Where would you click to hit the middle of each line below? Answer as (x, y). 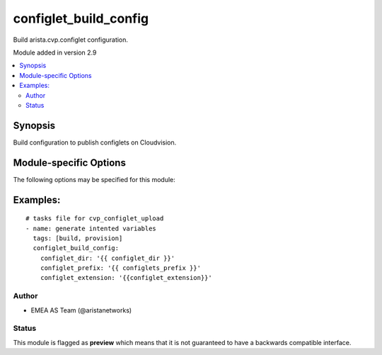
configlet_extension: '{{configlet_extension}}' (126, 278)
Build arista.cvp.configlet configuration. (71, 40)
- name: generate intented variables (91, 228)
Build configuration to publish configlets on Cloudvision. (95, 142)
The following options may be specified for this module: (94, 179)
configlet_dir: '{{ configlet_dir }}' (108, 258)
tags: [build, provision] (78, 238)
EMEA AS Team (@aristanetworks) (81, 310)
